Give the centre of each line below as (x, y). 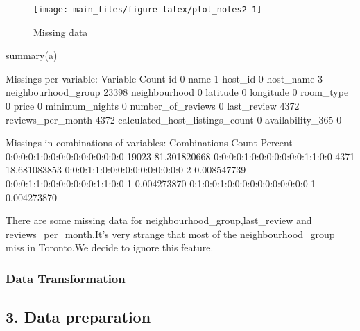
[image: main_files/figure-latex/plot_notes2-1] (148, 10)
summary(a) (32, 55)
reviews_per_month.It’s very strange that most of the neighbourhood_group (170, 234)
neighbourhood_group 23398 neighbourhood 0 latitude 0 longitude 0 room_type (177, 92)
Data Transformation (66, 278)
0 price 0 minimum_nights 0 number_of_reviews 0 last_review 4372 (153, 106)
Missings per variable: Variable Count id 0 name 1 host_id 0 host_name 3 (164, 78)
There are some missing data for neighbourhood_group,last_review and (159, 220)
